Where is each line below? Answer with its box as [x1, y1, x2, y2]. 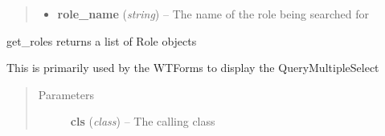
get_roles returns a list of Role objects [6, 32, 197, 49]
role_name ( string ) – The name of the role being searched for [57, 6, 370, 22]
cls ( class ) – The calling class [70, 113, 215, 130]
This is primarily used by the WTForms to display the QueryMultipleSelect [6, 59, 379, 76]
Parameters [38, 86, 94, 102]
